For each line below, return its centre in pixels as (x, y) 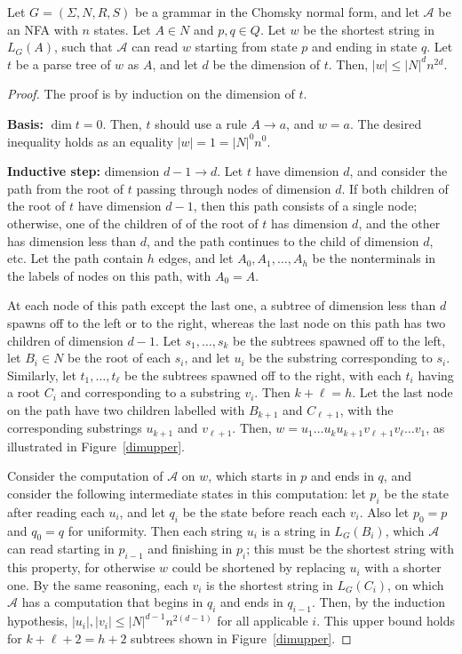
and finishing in (190, 549)
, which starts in (252, 476)
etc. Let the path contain (76, 258)
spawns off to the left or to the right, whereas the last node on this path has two (227, 322)
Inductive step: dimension (84, 171)
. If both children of (395, 188)
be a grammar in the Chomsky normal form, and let (277, 12)
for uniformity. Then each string (155, 530)
